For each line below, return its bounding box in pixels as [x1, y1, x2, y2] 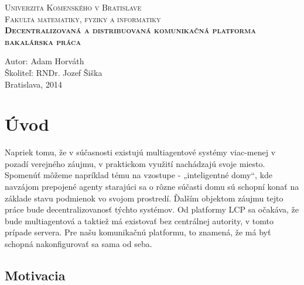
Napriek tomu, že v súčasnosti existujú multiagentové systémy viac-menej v [5, 146, 276, 158]
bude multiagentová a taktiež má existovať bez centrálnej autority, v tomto [5, 214, 274, 227]
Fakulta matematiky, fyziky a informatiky [5, 12, 161, 25]
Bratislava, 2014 [5, 78, 62, 90]
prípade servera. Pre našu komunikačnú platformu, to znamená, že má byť [5, 226, 271, 238]
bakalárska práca [5, 35, 81, 47]
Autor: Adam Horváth [5, 55, 84, 67]
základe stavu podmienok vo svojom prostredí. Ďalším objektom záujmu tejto [5, 192, 283, 204]
